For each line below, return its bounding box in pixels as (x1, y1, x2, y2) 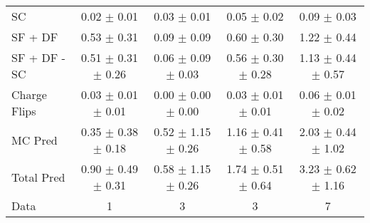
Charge (11, 86, 47, 103)
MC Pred (11, 131, 58, 148)
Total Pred (11, 168, 65, 185)
